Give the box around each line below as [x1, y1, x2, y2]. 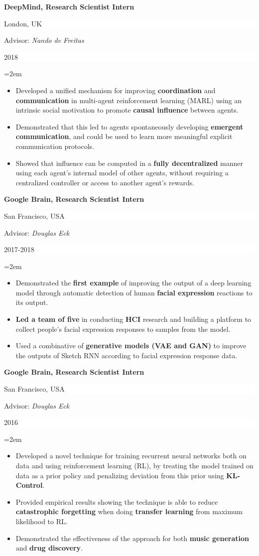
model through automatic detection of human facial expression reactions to [15, 287, 253, 297]
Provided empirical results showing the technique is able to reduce [15, 496, 218, 507]
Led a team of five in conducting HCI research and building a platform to [15, 314, 252, 324]
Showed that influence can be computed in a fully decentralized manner [15, 157, 244, 168]
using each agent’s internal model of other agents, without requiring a [15, 167, 229, 178]
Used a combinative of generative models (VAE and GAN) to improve [15, 340, 247, 351]
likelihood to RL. [15, 516, 68, 526]
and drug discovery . [15, 543, 83, 553]
